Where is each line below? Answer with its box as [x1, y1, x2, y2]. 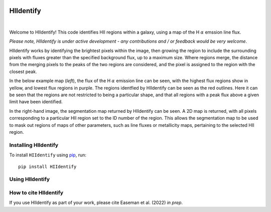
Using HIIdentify [9, 176, 50, 183]
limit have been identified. [9, 99, 63, 105]
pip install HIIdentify [18, 163, 77, 169]
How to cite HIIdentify [9, 189, 64, 196]
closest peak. [9, 68, 37, 75]
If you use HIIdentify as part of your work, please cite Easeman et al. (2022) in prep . [9, 199, 183, 205]
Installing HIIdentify [9, 141, 59, 148]
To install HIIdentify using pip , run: [9, 152, 87, 158]
